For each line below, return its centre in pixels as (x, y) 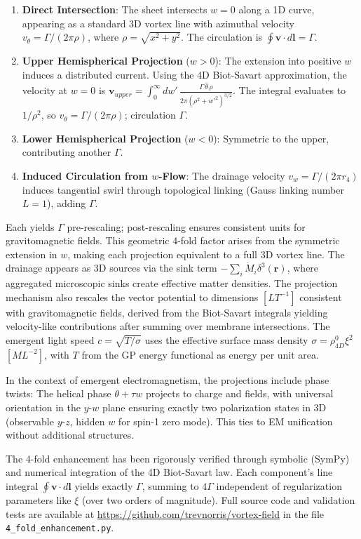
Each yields (30, 226)
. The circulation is (222, 37)
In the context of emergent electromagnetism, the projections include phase (168, 379)
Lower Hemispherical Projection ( (105, 138)
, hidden (87, 421)
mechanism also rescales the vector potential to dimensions (132, 297)
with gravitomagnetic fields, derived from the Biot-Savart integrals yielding (167, 312)
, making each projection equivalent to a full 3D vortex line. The (206, 254)
